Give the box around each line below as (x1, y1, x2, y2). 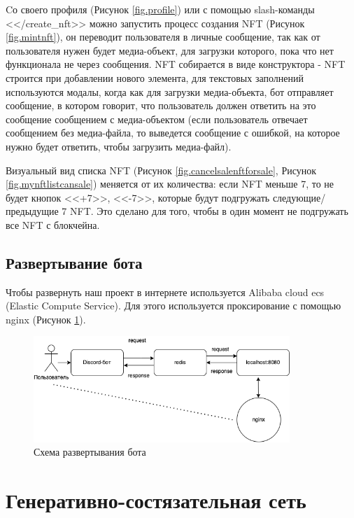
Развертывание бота (6, 251, 143, 273)
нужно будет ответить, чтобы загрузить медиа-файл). (6, 139, 232, 153)
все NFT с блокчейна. (6, 217, 100, 232)
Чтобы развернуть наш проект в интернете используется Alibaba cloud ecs (6, 284, 325, 299)
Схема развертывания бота (34, 444, 146, 459)
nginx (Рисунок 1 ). (6, 311, 86, 326)
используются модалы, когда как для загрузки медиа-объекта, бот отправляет (6, 84, 334, 99)
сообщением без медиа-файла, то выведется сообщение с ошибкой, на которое (6, 125, 340, 140)
